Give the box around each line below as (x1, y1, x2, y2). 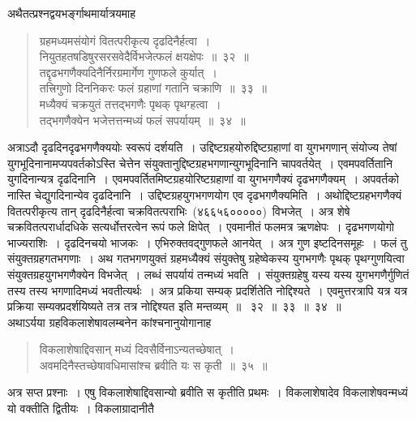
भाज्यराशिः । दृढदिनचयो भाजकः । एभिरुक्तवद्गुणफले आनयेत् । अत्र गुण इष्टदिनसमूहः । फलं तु (7, 234, 407, 251)
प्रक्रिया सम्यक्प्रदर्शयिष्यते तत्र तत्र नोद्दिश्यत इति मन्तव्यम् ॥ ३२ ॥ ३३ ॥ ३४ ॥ (7, 298, 341, 315)
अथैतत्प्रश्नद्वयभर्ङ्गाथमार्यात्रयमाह (7, 5, 136, 21)
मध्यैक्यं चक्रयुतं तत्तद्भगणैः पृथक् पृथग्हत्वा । (39, 95, 221, 112)
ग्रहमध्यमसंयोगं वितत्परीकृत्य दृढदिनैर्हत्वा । (39, 32, 211, 49)
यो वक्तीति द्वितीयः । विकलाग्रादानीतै (7, 400, 154, 417)
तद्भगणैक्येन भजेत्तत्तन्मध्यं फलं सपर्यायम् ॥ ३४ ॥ (39, 111, 246, 128)
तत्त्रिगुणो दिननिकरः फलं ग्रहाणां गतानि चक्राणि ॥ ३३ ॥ (39, 79, 268, 97)
